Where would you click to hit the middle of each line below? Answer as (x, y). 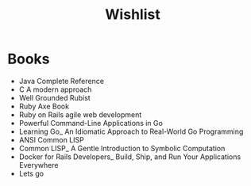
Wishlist (133, 15)
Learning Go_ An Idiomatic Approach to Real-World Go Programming (131, 131)
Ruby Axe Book (44, 106)
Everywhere (39, 165)
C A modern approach (55, 89)
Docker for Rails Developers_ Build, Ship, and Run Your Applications (130, 157)
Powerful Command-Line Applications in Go (91, 123)
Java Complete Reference (62, 81)
